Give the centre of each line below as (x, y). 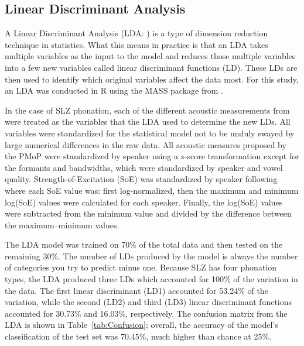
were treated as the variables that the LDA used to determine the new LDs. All (148, 121)
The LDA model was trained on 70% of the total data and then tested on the (144, 244)
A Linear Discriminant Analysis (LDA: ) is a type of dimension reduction (136, 33)
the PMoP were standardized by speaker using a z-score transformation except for (152, 156)
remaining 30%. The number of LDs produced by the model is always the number (151, 256)
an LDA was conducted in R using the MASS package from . (114, 90)
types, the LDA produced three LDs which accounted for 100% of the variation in (151, 279)
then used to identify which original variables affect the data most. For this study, (152, 79)
